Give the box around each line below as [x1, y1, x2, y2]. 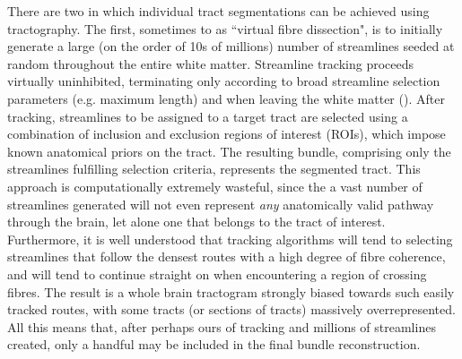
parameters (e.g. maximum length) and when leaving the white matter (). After [7, 89, 445, 107]
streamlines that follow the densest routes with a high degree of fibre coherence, [7, 247, 446, 266]
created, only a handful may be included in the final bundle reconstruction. [7, 335, 421, 354]
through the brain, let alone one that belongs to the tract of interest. [7, 212, 386, 231]
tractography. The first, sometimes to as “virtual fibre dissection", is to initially [7, 19, 443, 38]
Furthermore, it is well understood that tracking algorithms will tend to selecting [7, 229, 453, 248]
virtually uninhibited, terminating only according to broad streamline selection [7, 72, 440, 90]
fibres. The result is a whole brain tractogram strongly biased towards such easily [7, 282, 455, 301]
